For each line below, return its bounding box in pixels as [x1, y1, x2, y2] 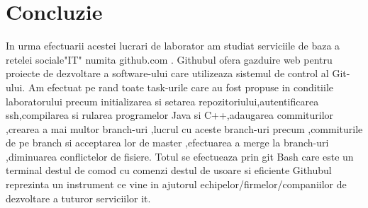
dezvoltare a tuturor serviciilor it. [6, 190, 151, 205]
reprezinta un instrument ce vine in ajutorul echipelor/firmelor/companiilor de [6, 177, 347, 192]
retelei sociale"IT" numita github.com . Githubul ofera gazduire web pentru [6, 52, 333, 67]
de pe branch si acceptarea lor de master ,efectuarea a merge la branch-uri [6, 135, 329, 150]
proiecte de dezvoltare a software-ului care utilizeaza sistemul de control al [6, 66, 329, 81]
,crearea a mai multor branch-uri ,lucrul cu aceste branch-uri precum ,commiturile [6, 121, 363, 136]
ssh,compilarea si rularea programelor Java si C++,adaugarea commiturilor [6, 108, 334, 122]
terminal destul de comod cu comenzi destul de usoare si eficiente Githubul [6, 163, 332, 178]
